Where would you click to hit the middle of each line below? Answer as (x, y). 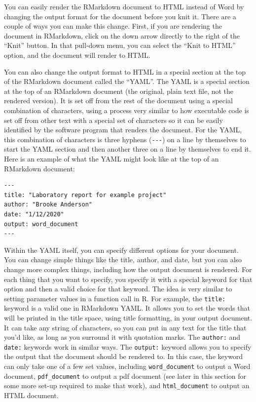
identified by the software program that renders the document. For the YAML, (123, 130)
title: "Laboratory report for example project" (85, 195)
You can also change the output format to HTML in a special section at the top (125, 71)
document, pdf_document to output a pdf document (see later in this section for (125, 376)
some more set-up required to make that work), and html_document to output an (127, 385)
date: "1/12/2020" (34, 214)
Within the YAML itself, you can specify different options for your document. (121, 250)
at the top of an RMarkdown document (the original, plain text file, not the (119, 91)
